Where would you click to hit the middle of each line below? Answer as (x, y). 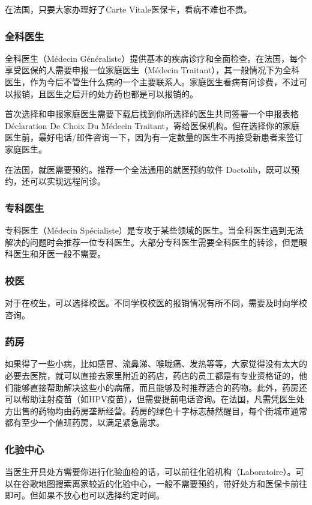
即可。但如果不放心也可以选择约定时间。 (85, 495)
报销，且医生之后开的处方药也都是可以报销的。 (105, 93)
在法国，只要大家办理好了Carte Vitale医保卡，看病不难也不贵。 (128, 9)
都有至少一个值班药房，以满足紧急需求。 (85, 422)
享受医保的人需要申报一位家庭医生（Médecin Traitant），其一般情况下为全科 (152, 70)
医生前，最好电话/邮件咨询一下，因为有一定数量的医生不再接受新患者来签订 (154, 137)
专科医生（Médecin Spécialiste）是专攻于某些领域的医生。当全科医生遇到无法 (154, 230)
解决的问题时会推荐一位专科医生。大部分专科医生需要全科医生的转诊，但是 (152, 242)
